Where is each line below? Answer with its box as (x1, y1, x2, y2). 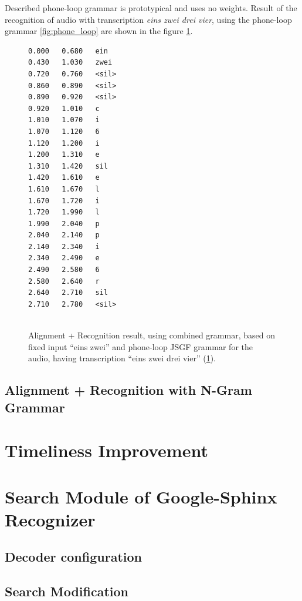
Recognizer (5, 507, 96, 531)
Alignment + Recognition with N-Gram (5, 381, 252, 399)
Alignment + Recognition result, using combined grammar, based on (28, 329, 275, 341)
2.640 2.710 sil (28, 288, 108, 297)
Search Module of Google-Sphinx (5, 484, 277, 508)
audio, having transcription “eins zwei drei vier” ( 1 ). (28, 352, 216, 364)
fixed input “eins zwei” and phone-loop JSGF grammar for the (28, 340, 253, 352)
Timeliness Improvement (5, 438, 208, 462)
